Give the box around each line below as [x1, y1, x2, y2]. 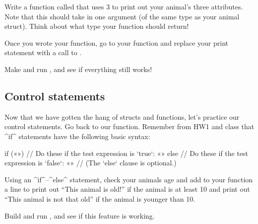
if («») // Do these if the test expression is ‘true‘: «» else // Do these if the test [4, 148, 249, 158]
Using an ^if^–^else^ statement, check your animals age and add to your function [4, 174, 253, 184]
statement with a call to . [4, 47, 82, 58]
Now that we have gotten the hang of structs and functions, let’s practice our [4, 111, 240, 122]
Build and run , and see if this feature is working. [4, 210, 155, 221]
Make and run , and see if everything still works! [4, 64, 152, 74]
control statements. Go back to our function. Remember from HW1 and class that [4, 121, 255, 132]
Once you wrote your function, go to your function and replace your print [4, 37, 229, 48]
